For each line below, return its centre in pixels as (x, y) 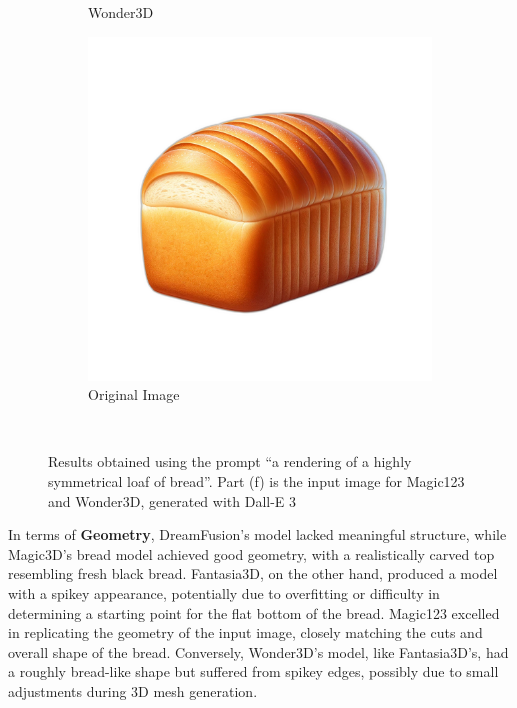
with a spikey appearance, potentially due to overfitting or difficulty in (224, 592)
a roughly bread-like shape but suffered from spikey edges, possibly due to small (253, 671)
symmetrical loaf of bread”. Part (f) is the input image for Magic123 (256, 480)
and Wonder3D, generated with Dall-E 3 (172, 500)
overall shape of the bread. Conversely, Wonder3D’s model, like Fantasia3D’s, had (258, 651)
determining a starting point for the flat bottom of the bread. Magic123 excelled (254, 612)
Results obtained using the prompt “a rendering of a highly (230, 461)
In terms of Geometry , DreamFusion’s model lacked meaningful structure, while (257, 534)
